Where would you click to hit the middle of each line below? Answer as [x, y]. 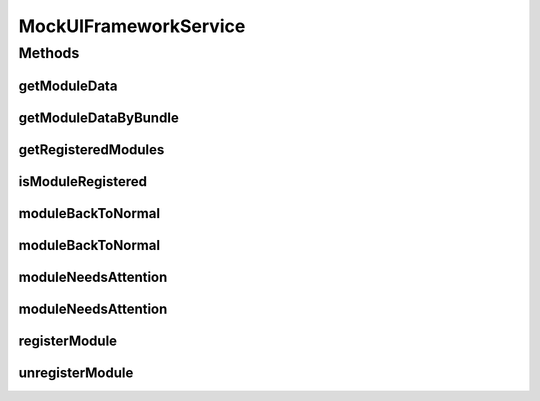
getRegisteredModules [91, 149]
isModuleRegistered [82, 181]
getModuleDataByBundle [98, 117]
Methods [49, 53]
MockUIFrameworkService [132, 26]
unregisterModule [76, 372]
